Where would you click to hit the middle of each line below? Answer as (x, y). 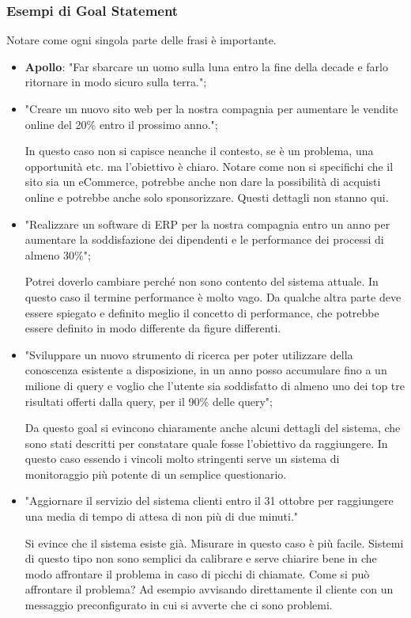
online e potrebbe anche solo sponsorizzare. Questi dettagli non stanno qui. (207, 197)
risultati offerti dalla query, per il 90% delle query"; (149, 401)
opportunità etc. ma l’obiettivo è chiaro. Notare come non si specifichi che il (209, 166)
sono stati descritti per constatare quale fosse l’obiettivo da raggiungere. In (206, 443)
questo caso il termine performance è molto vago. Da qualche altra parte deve (213, 296)
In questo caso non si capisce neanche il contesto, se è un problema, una (199, 151)
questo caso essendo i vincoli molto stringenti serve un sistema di (182, 459)
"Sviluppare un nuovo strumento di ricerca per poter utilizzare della (189, 354)
